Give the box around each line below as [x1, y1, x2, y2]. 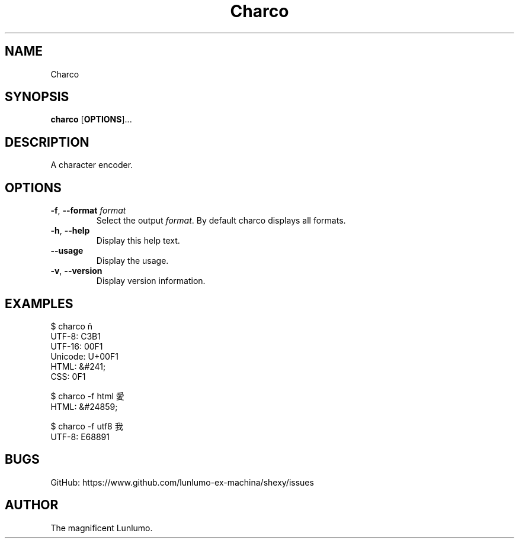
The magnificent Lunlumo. [50, 522, 153, 533]
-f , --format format [50, 205, 126, 216]
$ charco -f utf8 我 [50, 421, 123, 431]
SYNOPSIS [5, 89, 69, 105]
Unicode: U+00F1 [50, 351, 118, 361]
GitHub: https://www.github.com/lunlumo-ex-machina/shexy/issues [50, 477, 314, 487]
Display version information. [96, 276, 206, 286]
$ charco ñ [50, 321, 93, 331]
